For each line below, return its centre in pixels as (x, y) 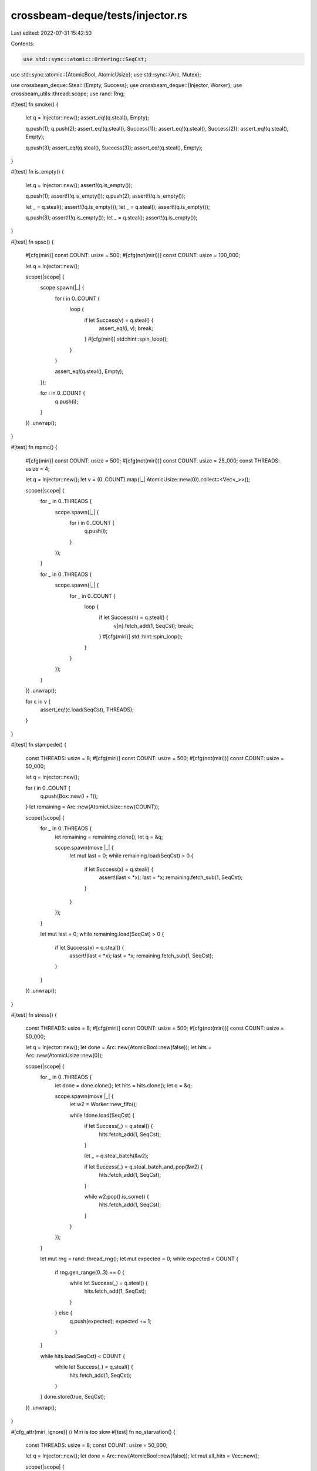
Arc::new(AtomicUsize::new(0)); (64, 1056)
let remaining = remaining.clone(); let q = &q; (109, 837)
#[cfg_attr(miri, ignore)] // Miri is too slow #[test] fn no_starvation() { (93, 1432)
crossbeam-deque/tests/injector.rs (99, 15)
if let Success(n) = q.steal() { (134, 617)
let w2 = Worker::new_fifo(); (103, 1104)
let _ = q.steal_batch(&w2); (117, 1156)
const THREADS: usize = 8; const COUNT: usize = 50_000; (97, 1445)
